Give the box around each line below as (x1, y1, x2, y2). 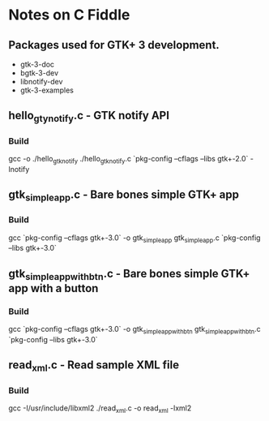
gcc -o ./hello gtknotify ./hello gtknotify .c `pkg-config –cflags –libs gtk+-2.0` (8, 153, 249, 165)
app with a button (8, 281, 99, 295)
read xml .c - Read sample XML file (8, 359, 180, 374)
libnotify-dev (19, 77, 63, 86)
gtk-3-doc (19, 59, 55, 69)
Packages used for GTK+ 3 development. (8, 38, 220, 52)
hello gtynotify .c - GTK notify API (8, 109, 170, 125)
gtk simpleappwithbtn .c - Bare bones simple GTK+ (8, 266, 250, 282)
